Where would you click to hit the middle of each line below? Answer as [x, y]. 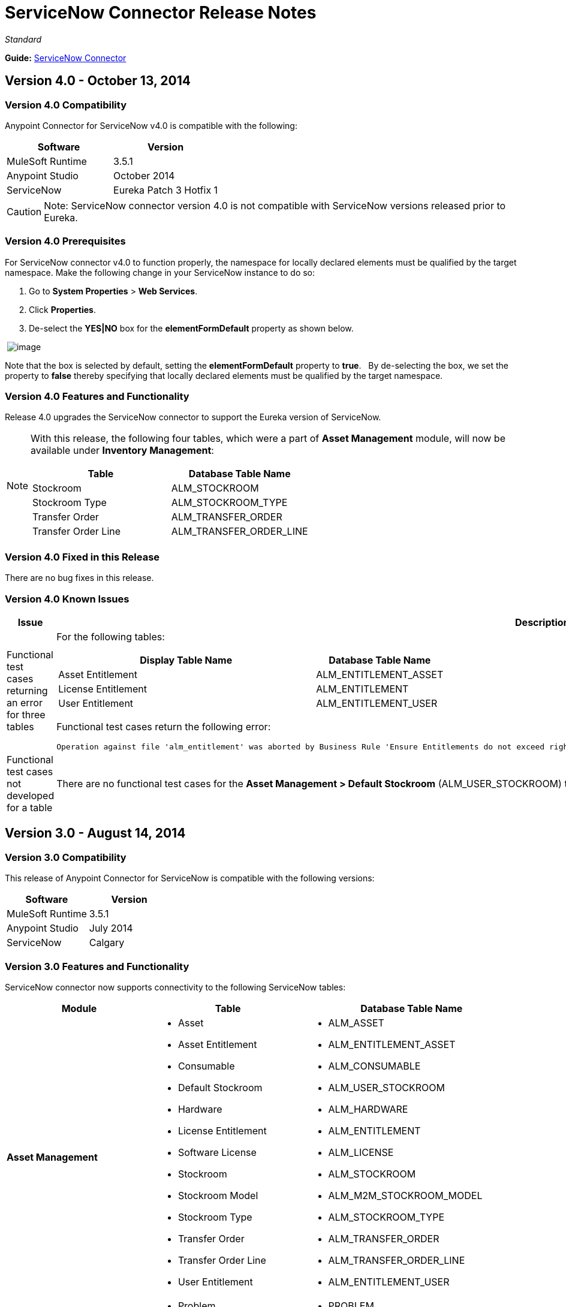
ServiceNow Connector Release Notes [161, 13]
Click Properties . [62, 309]
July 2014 [111, 928]
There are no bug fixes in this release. [79, 578]
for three [26, 715]
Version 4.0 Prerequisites [65, 241]
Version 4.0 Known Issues [67, 599]
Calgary [107, 943]
